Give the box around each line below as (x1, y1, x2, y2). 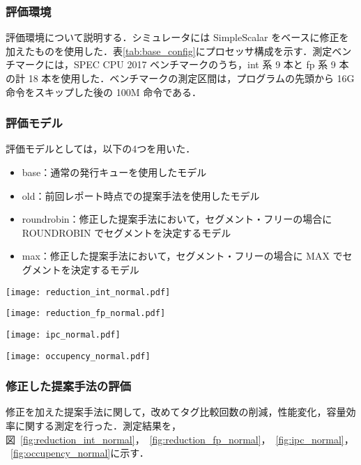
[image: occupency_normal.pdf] (6, 351, 151, 361)
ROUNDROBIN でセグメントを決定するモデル (22, 225, 231, 239)
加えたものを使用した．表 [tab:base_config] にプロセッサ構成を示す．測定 (6, 43, 332, 58)
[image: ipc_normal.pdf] (6, 329, 121, 340)
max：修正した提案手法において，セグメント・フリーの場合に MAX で (22, 249, 343, 263)
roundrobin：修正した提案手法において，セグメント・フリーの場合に (22, 212, 332, 226)
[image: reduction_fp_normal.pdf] (6, 308, 166, 319)
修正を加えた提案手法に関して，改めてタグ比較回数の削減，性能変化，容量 (6, 404, 346, 419)
